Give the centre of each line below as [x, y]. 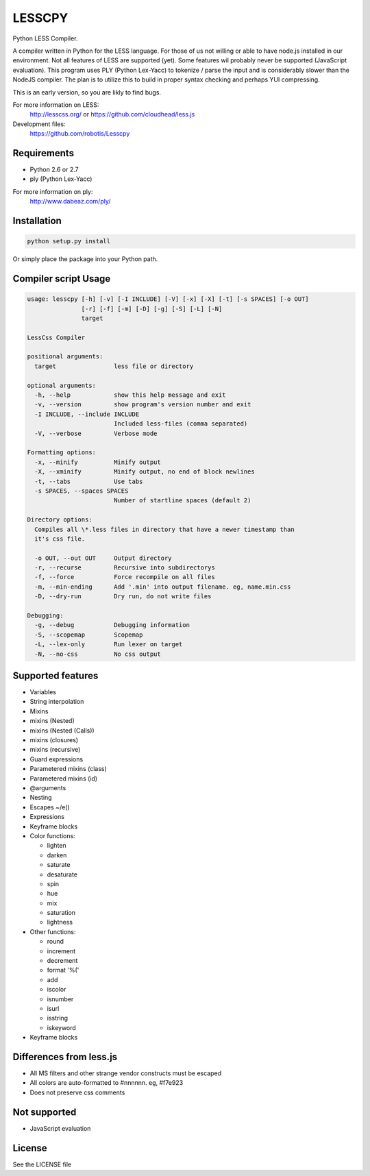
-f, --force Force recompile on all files [125, 577]
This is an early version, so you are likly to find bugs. [87, 92]
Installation [37, 220]
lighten [57, 846]
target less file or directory [114, 366]
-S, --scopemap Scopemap [89, 635]
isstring [58, 1018]
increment [61, 951]
